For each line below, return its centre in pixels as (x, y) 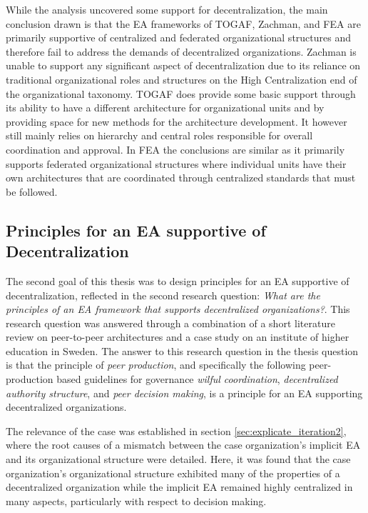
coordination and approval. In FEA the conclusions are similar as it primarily (175, 149)
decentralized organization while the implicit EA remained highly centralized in (179, 487)
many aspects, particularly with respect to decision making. (136, 500)
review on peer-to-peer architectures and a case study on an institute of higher (178, 337)
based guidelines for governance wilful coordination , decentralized (197, 379)
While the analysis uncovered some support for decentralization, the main (167, 9)
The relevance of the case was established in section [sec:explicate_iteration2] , (176, 430)
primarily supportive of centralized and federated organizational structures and (178, 38)
